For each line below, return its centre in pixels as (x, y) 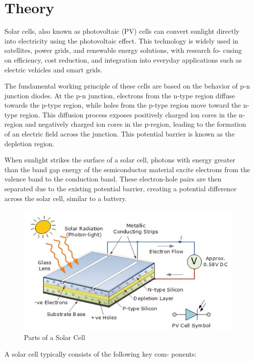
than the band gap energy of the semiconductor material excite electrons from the (127, 169)
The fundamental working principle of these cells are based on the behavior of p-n (127, 86)
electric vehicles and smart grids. (54, 69)
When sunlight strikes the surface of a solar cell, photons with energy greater (120, 160)
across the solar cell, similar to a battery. (66, 198)
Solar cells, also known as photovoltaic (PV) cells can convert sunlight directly (122, 31)
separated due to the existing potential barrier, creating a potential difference (121, 189)
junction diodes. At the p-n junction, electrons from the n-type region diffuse (120, 95)
